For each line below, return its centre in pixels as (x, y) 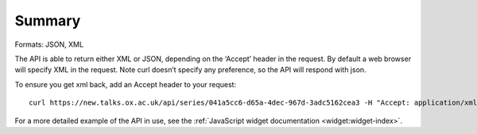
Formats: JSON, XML (49, 44)
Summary (48, 21)
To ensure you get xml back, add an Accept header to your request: (126, 84)
